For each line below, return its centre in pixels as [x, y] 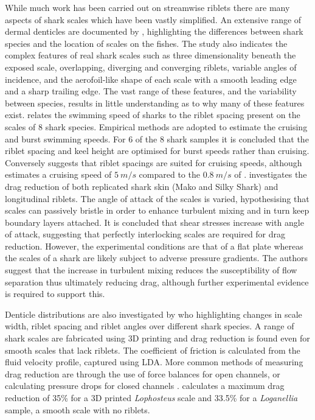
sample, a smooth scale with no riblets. [78, 409]
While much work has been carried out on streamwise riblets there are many [147, 7]
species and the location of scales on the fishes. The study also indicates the [146, 43]
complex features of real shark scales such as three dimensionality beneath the [151, 55]
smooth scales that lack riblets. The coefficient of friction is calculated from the [153, 350]
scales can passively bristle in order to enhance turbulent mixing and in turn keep [157, 210]
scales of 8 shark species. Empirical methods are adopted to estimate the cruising [156, 126]
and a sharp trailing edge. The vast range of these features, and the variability [151, 91]
